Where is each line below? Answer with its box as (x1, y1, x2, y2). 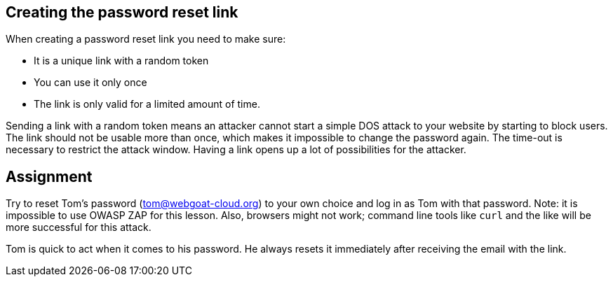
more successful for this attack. (6, 221, 151, 234)
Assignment (6, 167, 93, 185)
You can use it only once (34, 76, 147, 89)
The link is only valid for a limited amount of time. (34, 98, 260, 111)
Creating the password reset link (6, 3, 238, 21)
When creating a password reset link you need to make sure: (6, 33, 286, 45)
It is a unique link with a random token (34, 55, 209, 67)
